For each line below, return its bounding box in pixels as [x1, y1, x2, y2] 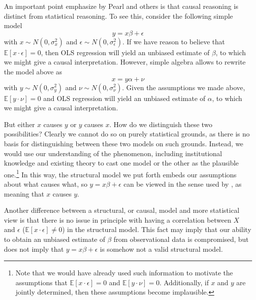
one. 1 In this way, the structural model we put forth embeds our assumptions [4, 167, 237, 179]
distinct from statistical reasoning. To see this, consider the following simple [4, 10, 233, 21]
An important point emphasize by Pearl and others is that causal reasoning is [4, 1, 239, 11]
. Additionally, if [159, 277, 209, 287]
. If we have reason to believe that [122, 36, 225, 46]
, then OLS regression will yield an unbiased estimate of [41, 47, 210, 57]
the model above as [4, 66, 62, 76]
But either [4, 119, 35, 129]
